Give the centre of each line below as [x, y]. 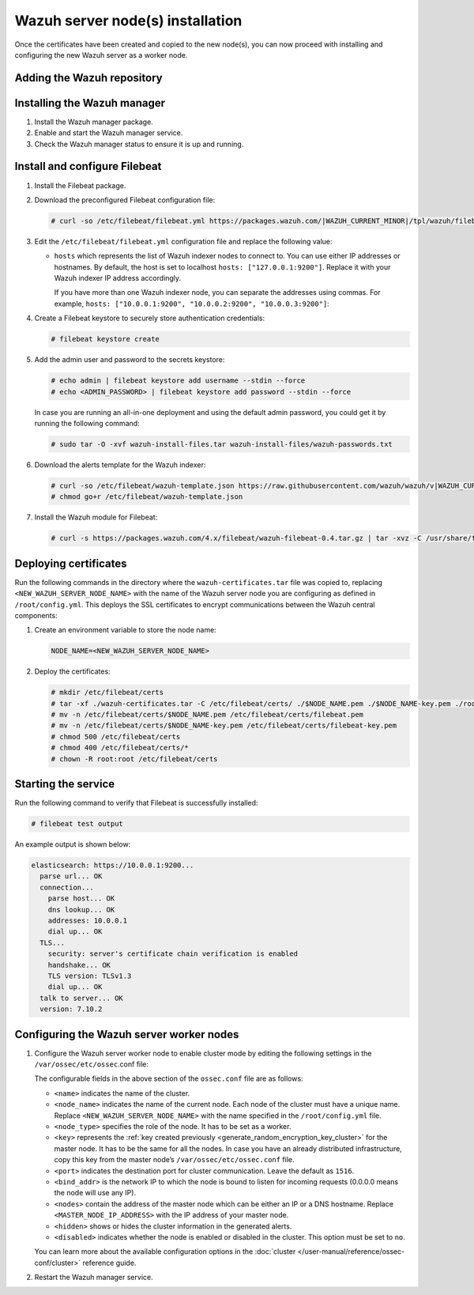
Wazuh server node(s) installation [128, 21]
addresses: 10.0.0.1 [88, 921]
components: [36, 615]
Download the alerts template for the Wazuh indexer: [120, 464]
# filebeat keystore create [105, 339]
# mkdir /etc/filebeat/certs [107, 693]
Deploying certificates [71, 563]
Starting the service [64, 784]
